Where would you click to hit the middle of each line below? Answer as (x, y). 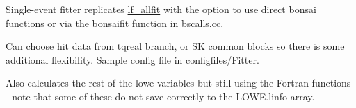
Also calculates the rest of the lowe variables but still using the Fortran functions (178, 83)
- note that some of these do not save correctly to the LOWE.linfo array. (160, 96)
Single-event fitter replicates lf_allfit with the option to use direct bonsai (161, 9)
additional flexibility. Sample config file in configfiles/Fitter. (132, 59)
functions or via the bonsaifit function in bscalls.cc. (115, 22)
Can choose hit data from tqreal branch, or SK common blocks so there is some (175, 46)
